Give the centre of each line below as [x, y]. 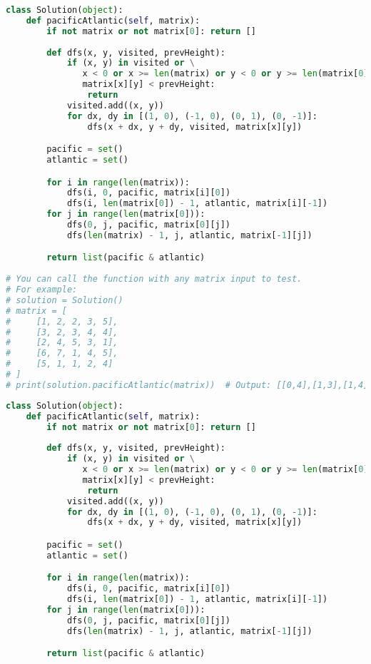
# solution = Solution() [65, 300]
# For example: [42, 290]
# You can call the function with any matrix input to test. [154, 279]
